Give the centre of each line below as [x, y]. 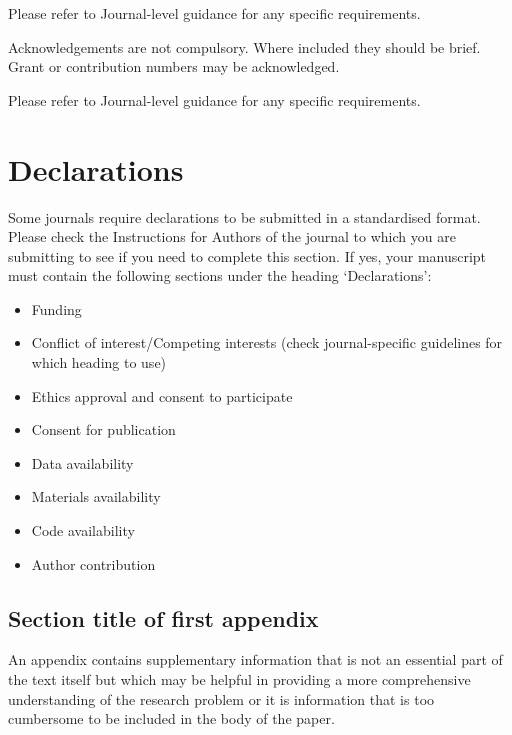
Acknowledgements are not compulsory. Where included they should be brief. [244, 46]
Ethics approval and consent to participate [162, 395]
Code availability [83, 530]
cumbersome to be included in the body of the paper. [171, 718]
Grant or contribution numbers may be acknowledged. [174, 66]
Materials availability [96, 496]
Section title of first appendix [163, 617]
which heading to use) [99, 362]
